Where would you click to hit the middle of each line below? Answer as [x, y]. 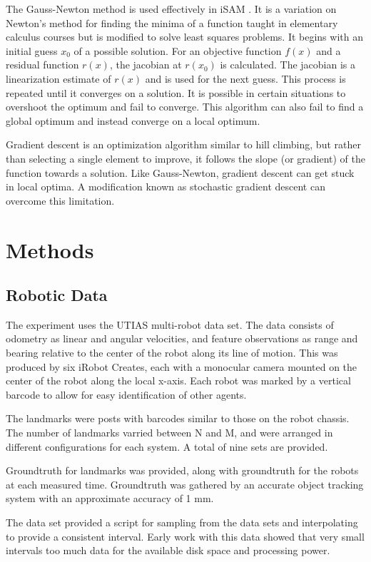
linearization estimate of [59, 78]
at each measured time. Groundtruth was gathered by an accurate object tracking [185, 484]
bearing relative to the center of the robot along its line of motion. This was [172, 353]
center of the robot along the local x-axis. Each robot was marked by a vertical [178, 380]
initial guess [32, 50]
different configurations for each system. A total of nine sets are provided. [167, 446]
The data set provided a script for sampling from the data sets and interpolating [182, 522]
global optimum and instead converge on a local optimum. [133, 120]
